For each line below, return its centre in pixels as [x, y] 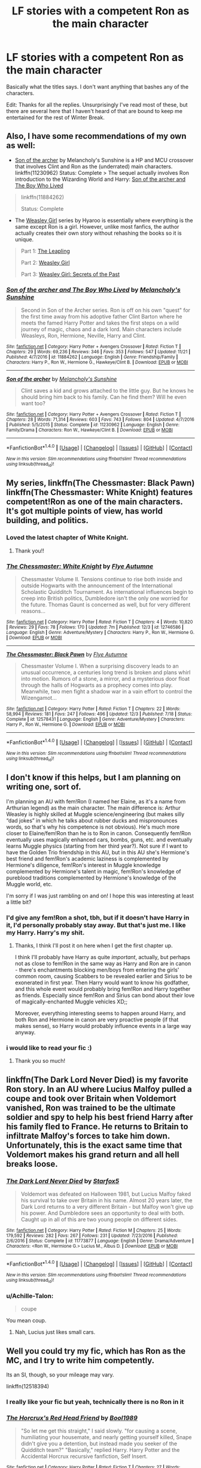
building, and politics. [47, 521]
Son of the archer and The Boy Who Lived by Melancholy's [93, 290]
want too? [33, 404]
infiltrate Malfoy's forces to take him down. [88, 1136]
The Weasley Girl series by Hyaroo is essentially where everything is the [104, 220]
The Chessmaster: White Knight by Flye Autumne [80, 566]
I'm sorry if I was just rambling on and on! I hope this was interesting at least [100, 896]
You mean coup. [26, 1321]
